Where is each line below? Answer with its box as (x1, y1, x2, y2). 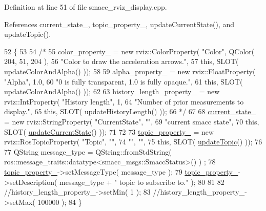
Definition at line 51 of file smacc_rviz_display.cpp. (4, 2, 167, 12)
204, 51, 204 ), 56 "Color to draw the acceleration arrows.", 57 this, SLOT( (4, 56, 239, 67)
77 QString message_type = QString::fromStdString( (4, 146, 172, 157)
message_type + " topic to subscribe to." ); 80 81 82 (59, 176, 224, 187)
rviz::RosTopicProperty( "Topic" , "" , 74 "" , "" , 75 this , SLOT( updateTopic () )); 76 (4, 136, 262, 147)
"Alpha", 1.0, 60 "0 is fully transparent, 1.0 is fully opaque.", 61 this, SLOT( (4, 76, 243, 87)
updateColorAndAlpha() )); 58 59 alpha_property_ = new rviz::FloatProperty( (4, 66, 256, 76)
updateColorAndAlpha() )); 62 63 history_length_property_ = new (4, 86, 220, 97)
